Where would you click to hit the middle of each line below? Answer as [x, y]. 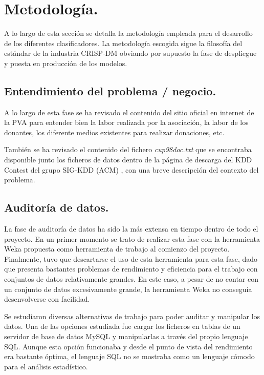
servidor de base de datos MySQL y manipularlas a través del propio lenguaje [126, 336]
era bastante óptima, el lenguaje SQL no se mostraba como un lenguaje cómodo [129, 356]
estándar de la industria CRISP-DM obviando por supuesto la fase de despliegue [130, 53]
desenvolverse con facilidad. [47, 299]
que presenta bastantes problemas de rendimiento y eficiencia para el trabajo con [131, 269]
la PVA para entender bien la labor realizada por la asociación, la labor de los [126, 122]
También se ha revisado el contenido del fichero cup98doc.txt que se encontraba [128, 149]
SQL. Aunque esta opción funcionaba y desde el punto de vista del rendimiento [128, 346]
